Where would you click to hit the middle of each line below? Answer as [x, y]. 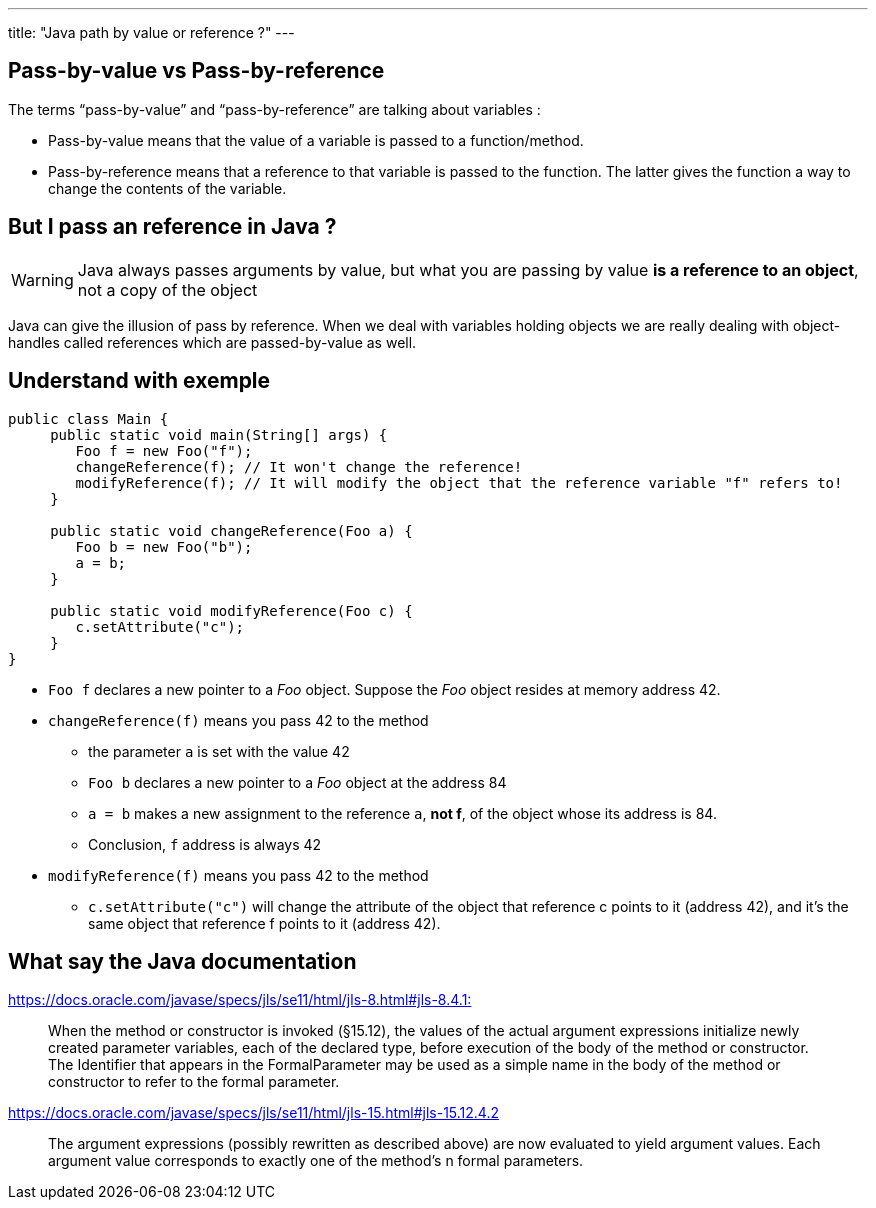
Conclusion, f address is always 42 [205, 844]
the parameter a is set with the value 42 [219, 751]
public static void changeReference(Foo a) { [231, 530]
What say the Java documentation [182, 961]
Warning [42, 279]
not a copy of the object [167, 289]
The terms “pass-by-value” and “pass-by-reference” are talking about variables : [274, 109]
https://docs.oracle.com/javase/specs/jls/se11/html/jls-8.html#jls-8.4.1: [240, 1000]
